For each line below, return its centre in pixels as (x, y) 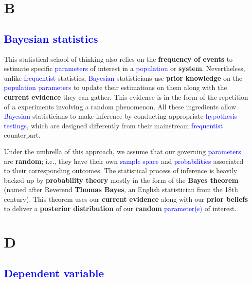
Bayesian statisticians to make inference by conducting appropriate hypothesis (121, 116)
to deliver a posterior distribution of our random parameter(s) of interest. (120, 208)
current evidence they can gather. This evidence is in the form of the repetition (126, 97)
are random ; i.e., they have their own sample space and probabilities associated (124, 161)
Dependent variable (54, 273)
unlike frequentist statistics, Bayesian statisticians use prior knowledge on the (123, 78)
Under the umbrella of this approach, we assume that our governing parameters (123, 151)
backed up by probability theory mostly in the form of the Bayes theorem (121, 180)
